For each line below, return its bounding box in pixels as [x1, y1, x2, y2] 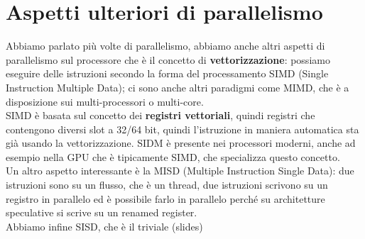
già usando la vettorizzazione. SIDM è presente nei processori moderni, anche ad [6, 135, 356, 150]
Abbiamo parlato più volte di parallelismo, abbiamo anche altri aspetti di [6, 38, 325, 53]
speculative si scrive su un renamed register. [6, 205, 197, 220]
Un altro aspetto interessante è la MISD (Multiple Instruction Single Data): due [6, 163, 354, 178]
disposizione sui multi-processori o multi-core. [6, 94, 204, 109]
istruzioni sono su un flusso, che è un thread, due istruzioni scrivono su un [6, 177, 328, 192]
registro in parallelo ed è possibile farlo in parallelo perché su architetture [6, 191, 325, 206]
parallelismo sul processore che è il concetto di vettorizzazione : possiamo [6, 52, 330, 67]
